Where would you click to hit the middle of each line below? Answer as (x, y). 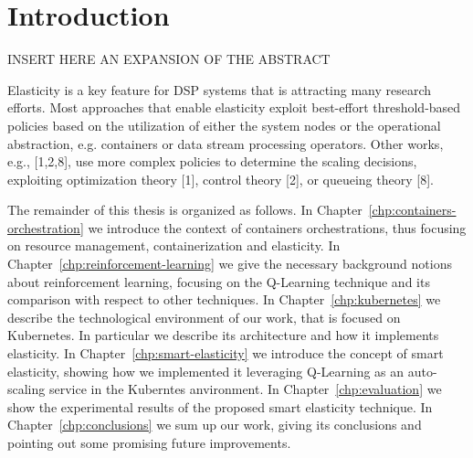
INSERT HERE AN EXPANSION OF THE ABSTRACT (169, 59)
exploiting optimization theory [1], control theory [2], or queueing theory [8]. (221, 179)
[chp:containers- (412, 210)
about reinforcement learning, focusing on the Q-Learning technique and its (219, 281)
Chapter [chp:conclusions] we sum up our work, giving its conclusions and (215, 425)
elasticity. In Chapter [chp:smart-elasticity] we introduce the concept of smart (226, 353)
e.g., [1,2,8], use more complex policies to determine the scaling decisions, (212, 161)
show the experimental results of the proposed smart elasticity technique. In (220, 406)
